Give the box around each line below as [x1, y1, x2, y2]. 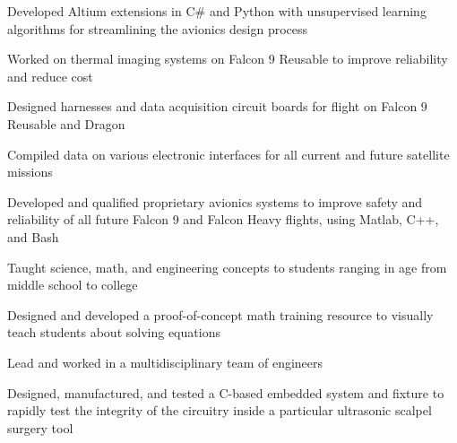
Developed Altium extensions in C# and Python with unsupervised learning [7, 2, 427, 20]
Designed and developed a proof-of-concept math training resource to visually [7, 305, 434, 324]
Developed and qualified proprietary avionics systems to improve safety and [7, 192, 423, 211]
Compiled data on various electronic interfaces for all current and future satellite [7, 144, 450, 163]
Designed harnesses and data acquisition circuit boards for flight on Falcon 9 [7, 97, 427, 116]
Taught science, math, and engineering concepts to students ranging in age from [7, 257, 447, 276]
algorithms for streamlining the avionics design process [7, 19, 308, 38]
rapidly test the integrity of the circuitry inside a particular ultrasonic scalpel [7, 401, 432, 420]
